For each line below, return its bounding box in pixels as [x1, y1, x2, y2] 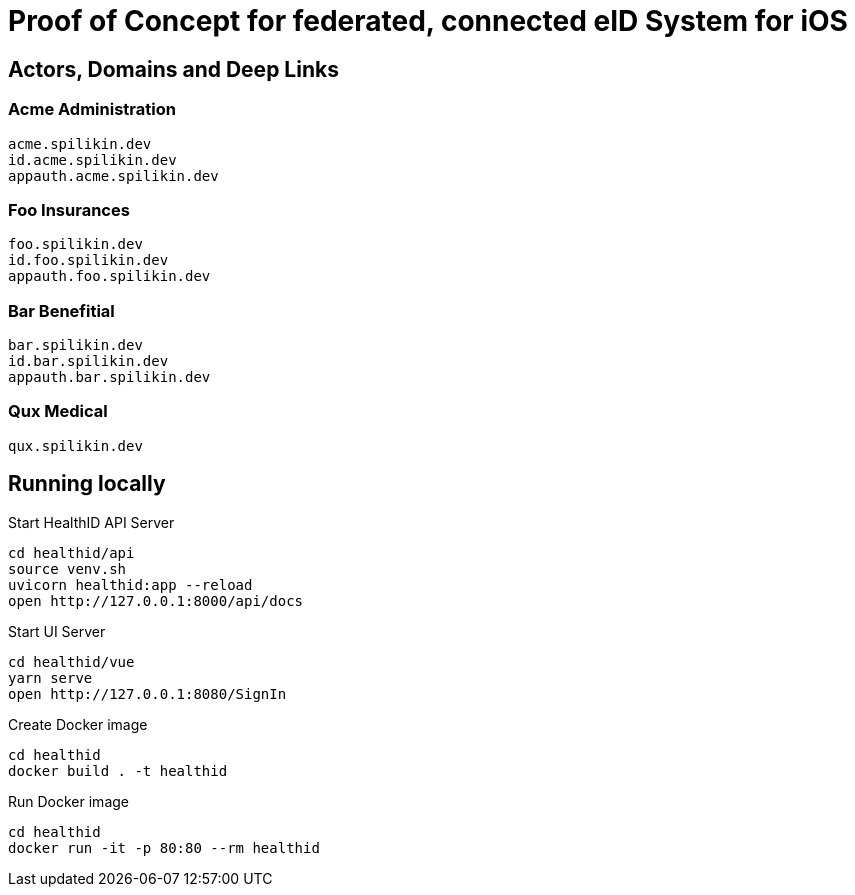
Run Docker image [8, 792, 129, 810]
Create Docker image [8, 715, 148, 733]
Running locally [8, 471, 166, 497]
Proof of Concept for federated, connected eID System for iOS [8, 4, 848, 38]
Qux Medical [8, 401, 108, 422]
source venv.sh [8, 560, 127, 577]
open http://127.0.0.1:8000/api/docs [8, 592, 304, 609]
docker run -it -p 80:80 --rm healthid [8, 839, 320, 856]
